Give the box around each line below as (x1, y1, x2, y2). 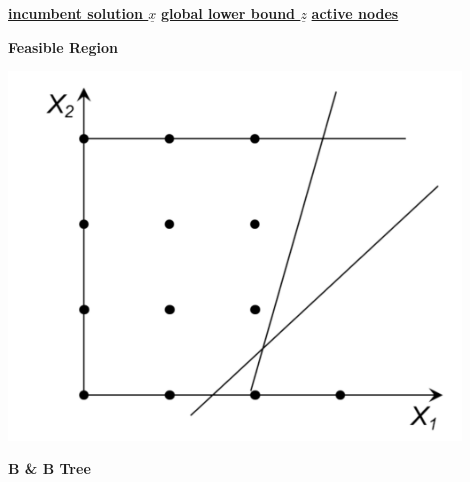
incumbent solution (8, 3, 143, 23)
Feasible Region (8, 36, 118, 57)
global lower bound (160, 3, 296, 23)
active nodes (311, 3, 399, 23)
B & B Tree (8, 458, 91, 479)
